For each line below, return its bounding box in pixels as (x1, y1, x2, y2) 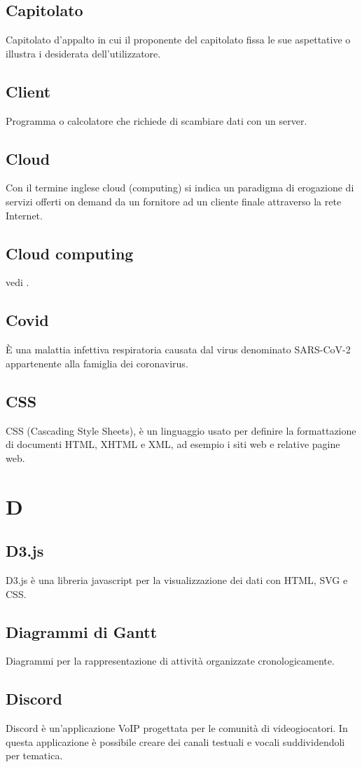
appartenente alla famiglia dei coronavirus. (6, 355, 188, 370)
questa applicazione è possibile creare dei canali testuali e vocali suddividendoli (6, 734, 345, 749)
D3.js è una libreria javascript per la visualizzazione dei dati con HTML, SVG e (6, 572, 348, 587)
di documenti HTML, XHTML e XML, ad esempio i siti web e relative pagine (6, 437, 340, 452)
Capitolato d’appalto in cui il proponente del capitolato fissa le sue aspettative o (6, 32, 351, 47)
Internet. (6, 208, 43, 222)
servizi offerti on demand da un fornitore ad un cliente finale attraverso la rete (6, 194, 342, 208)
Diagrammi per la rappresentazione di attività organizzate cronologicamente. (6, 653, 335, 668)
